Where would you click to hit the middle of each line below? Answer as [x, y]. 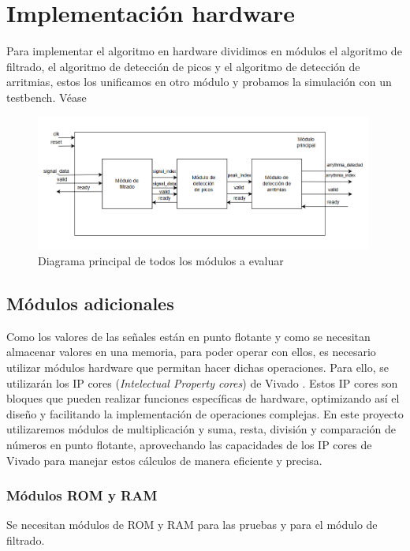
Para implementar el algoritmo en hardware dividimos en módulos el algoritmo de [204, 51]
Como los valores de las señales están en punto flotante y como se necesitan [188, 336]
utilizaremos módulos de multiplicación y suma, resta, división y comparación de [201, 429]
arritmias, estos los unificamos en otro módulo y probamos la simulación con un [199, 82]
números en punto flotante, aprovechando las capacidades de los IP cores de [189, 445]
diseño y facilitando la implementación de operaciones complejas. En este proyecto [205, 413]
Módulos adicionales [90, 304]
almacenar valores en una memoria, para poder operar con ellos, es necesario [191, 352]
